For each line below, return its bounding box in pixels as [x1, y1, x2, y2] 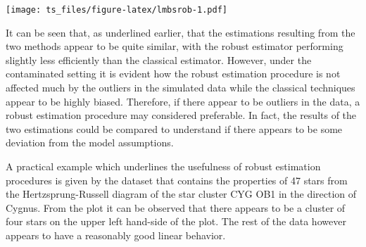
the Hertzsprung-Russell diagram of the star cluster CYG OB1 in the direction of [6, 186, 357, 201]
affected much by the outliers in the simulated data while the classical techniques [6, 80, 355, 95]
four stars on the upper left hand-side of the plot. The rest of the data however [6, 214, 346, 229]
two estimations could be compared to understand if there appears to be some [6, 121, 343, 136]
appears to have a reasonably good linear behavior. [6, 227, 226, 242]
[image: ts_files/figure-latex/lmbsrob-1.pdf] [6, 5, 227, 15]
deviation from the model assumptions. [6, 135, 174, 150]
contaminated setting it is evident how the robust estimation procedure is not [6, 66, 341, 81]
